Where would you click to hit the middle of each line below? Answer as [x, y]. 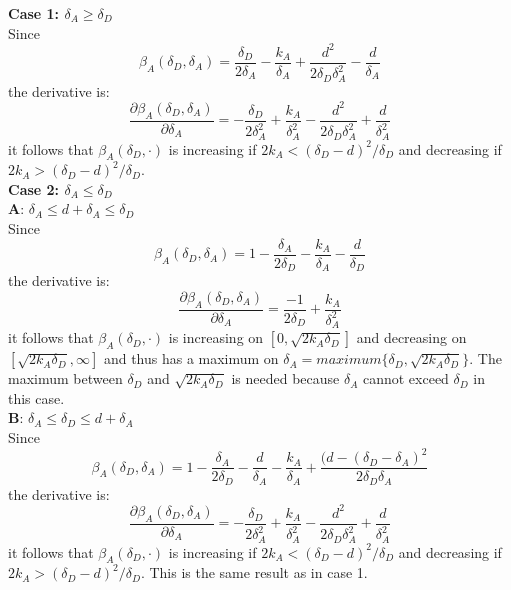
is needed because [285, 378]
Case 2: [34, 188]
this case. [36, 397]
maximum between [65, 378]
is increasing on [216, 337]
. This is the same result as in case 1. [254, 572]
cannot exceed [405, 378]
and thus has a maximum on [191, 358]
